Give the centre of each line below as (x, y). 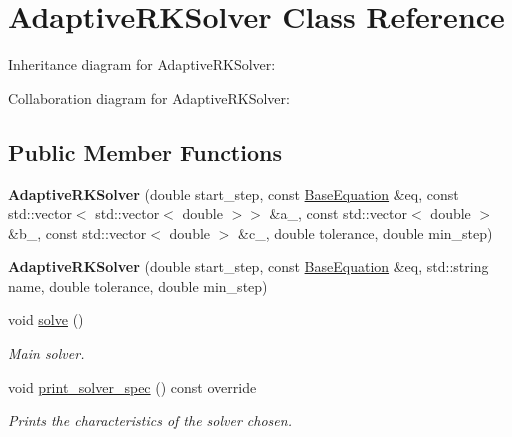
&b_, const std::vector (77, 232)
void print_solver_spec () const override (132, 386)
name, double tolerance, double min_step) (138, 285)
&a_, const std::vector (338, 213)
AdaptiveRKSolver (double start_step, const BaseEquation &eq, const (233, 193)
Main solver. (46, 353)
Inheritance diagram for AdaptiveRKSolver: (142, 64)
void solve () (46, 319)
